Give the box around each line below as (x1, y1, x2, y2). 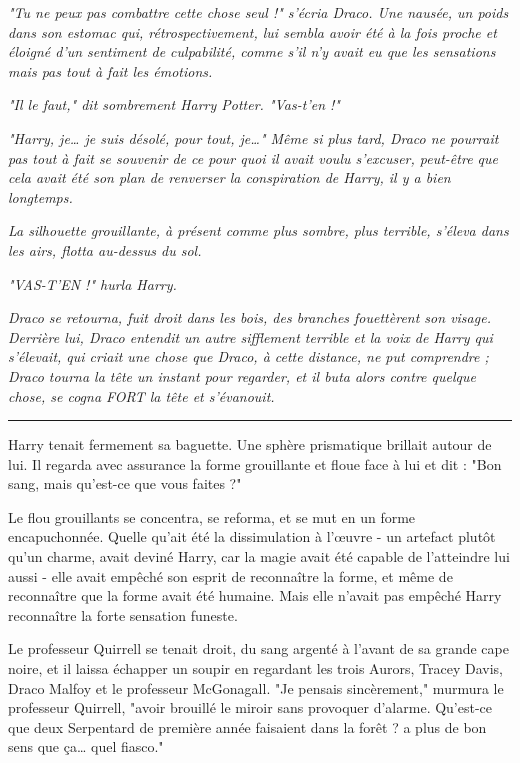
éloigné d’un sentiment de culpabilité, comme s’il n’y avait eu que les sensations (8, 41, 496, 62)
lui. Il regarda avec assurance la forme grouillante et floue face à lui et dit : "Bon (8, 453, 502, 474)
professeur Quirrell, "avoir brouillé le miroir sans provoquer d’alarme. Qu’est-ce (8, 697, 493, 718)
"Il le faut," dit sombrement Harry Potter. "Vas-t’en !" (8, 94, 340, 115)
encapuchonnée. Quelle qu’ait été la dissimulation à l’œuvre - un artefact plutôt (8, 526, 496, 547)
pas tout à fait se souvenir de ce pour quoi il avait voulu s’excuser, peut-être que (8, 147, 498, 168)
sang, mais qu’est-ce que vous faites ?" (8, 473, 242, 494)
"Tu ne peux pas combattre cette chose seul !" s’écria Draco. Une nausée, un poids (8, 2, 509, 22)
